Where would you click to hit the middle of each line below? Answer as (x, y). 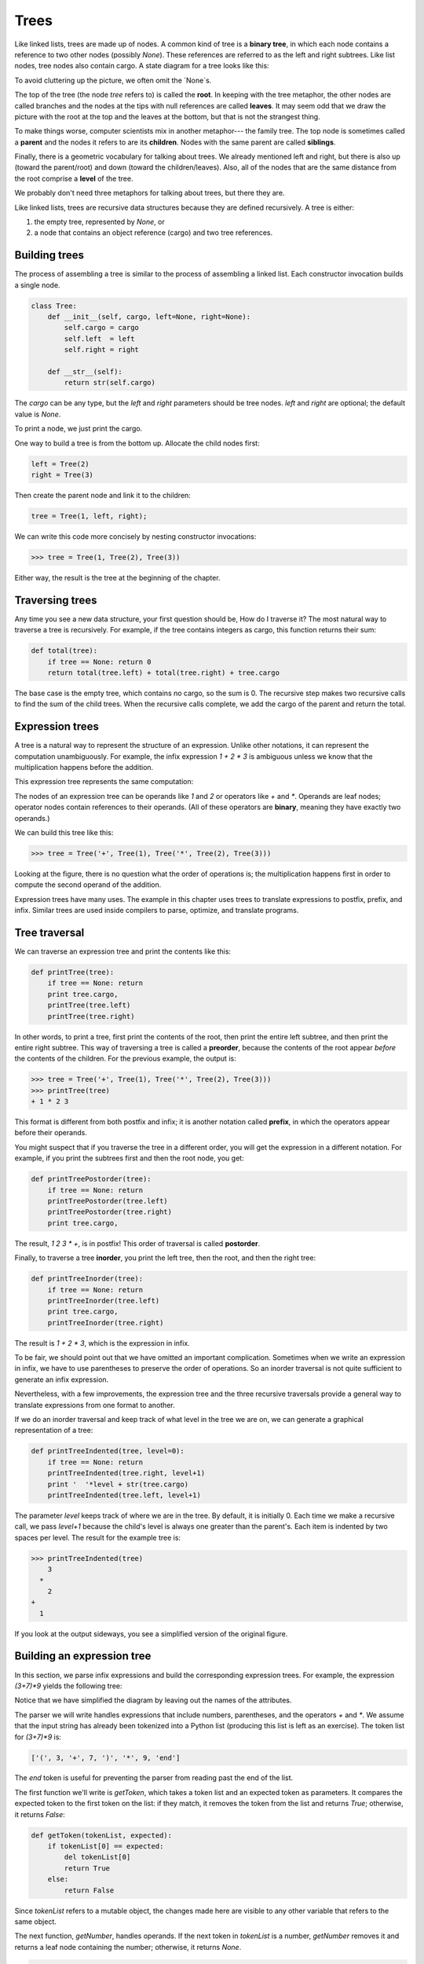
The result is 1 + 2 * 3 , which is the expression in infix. (102, 1343)
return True (87, 1868)
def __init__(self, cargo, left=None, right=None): (149, 317)
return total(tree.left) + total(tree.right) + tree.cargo (164, 672)
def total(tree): (64, 651)
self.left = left (99, 339)
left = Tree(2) (60, 464)
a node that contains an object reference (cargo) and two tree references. (154, 233)
